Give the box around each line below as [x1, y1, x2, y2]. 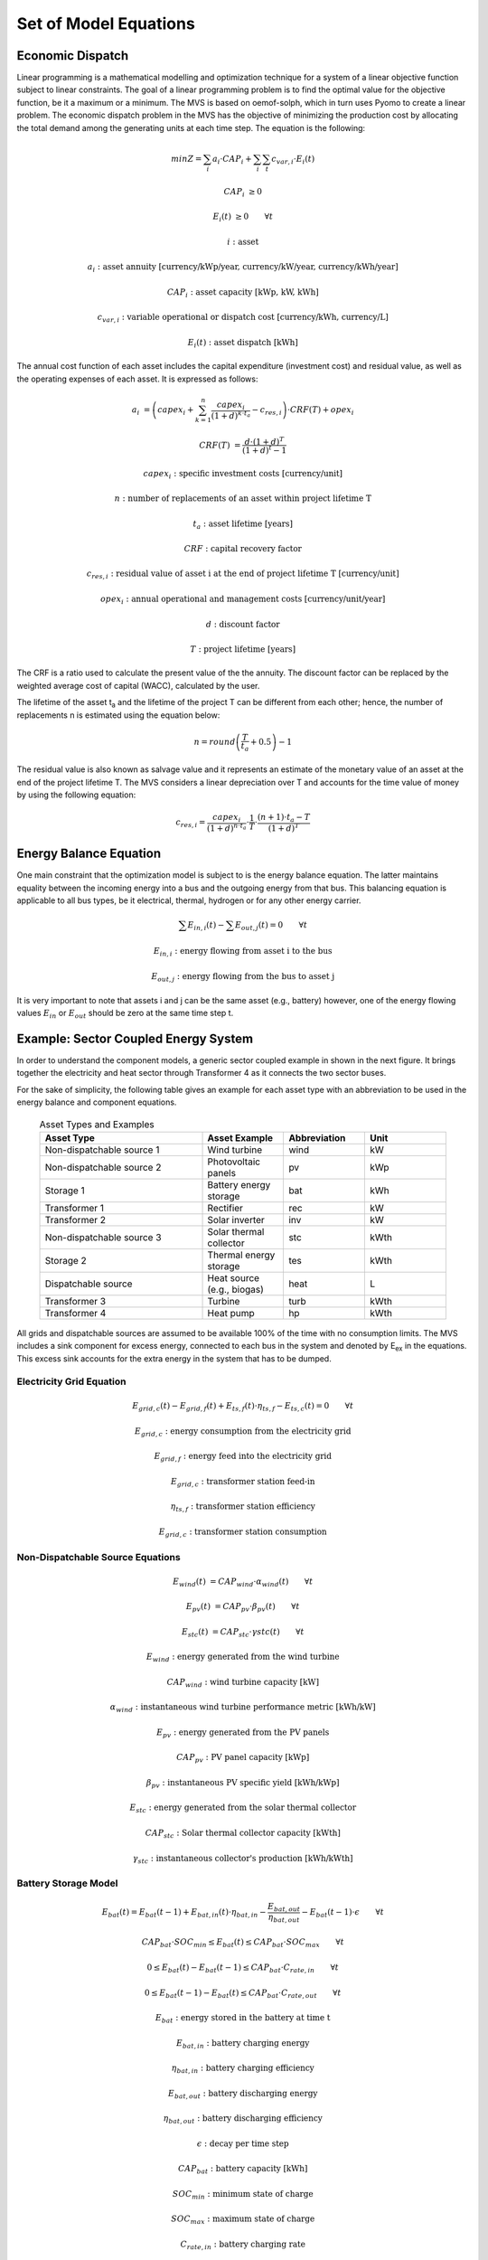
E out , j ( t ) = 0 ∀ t [235, 919, 307, 932]
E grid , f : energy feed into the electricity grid [154, 1451, 333, 1464]
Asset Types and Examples [39, 1117, 155, 1130]
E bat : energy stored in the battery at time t [155, 2012, 331, 2025]
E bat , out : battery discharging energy [167, 2088, 318, 2101]
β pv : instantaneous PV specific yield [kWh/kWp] [145, 1777, 340, 1790]
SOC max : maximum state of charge [171, 2214, 315, 2227]
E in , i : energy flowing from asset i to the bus [154, 946, 333, 958]
